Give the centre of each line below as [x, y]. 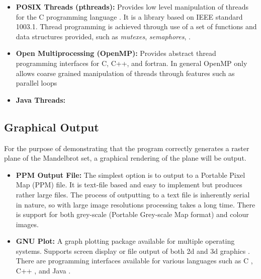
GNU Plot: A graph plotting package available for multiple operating [125, 241]
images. [27, 224]
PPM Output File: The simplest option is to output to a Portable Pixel [130, 175]
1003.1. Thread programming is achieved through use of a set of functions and [136, 26]
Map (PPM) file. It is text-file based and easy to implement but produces [129, 185]
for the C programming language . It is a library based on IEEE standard [129, 16]
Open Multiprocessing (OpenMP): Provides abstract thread [116, 53]
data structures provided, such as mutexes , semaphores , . [103, 36]
